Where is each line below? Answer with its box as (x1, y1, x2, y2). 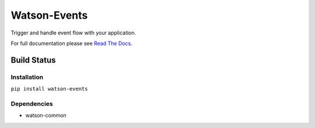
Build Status (10, 55, 56, 65)
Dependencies (10, 99, 54, 108)
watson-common (25, 112, 66, 119)
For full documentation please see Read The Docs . (10, 40, 132, 47)
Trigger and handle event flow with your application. (10, 29, 136, 36)
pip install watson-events (10, 85, 88, 92)
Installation (10, 73, 44, 81)
